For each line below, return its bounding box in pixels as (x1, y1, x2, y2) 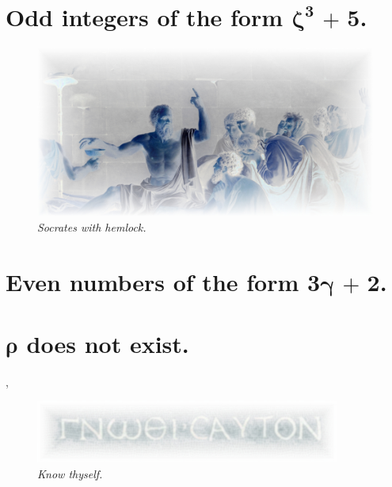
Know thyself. (37, 465, 103, 481)
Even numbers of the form (6, 265, 299, 297)
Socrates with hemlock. (37, 218, 147, 235)
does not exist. (26, 327, 189, 359)
